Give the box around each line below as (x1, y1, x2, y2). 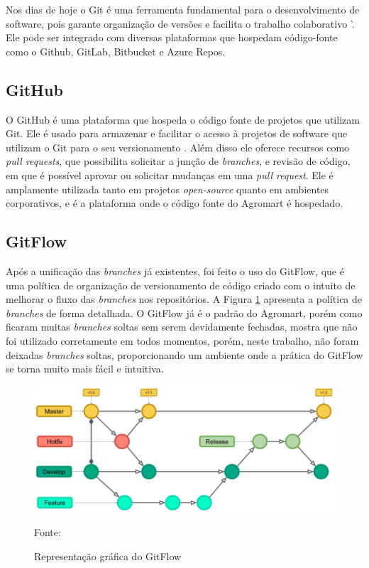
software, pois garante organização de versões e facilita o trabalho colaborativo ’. (6, 16, 355, 31)
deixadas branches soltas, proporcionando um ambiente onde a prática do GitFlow (6, 347, 363, 362)
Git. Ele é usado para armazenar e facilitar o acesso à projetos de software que (6, 126, 348, 141)
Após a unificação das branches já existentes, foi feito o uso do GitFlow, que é (6, 263, 344, 278)
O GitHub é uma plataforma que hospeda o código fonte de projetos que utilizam (6, 112, 360, 127)
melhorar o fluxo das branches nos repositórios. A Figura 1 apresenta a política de (6, 291, 363, 306)
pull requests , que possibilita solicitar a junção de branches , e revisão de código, (6, 154, 351, 168)
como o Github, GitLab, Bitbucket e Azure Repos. (6, 43, 226, 58)
